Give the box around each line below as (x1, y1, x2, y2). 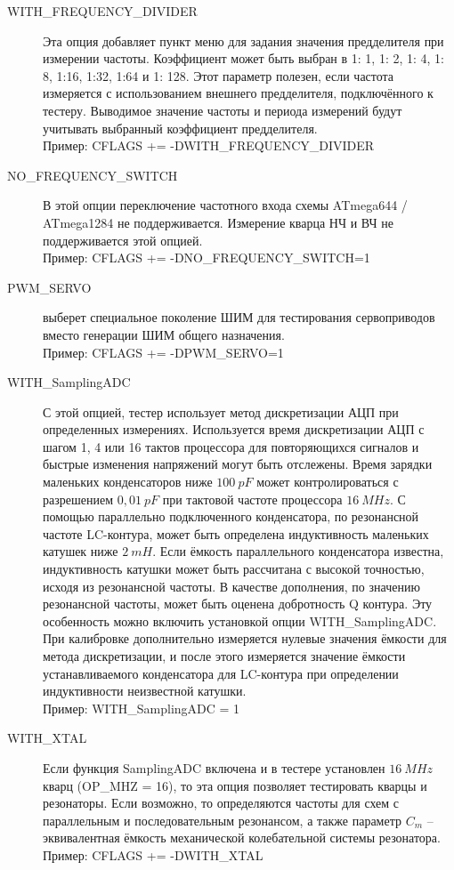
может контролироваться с (256, 472, 399, 491)
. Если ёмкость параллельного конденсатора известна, (152, 542, 444, 560)
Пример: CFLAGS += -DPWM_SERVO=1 (43, 342, 284, 361)
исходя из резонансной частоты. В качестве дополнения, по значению (43, 576, 420, 595)
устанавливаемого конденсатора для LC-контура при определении (43, 664, 399, 682)
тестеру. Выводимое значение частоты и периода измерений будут (43, 101, 402, 119)
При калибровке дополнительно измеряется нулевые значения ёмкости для (43, 629, 447, 648)
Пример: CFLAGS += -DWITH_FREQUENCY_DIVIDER (43, 136, 375, 155)
